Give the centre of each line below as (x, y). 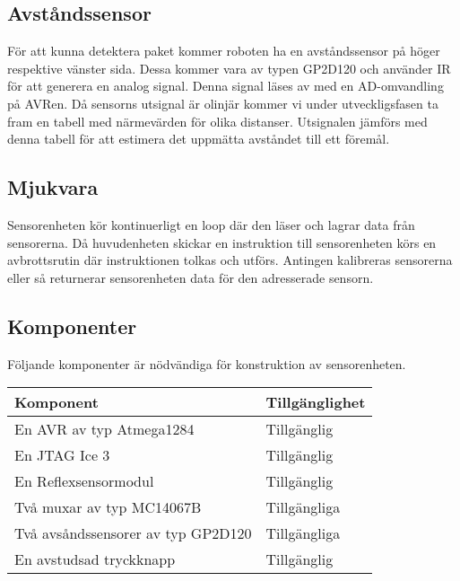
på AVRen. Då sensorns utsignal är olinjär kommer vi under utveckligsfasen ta (223, 103)
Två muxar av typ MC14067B (108, 507)
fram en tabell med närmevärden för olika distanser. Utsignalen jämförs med (217, 121)
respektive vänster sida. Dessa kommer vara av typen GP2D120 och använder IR (229, 68)
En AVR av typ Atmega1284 (104, 429)
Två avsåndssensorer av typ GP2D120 (133, 533)
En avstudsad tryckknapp (95, 559)
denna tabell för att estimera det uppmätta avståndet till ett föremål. (199, 139)
